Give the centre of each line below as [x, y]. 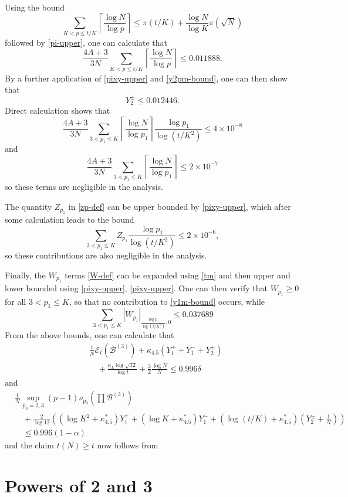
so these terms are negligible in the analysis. [84, 187]
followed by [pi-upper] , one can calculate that [86, 42]
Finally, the [25, 275]
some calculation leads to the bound [70, 219]
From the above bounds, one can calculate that [89, 335]
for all [16, 301]
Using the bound [35, 7]
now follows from [128, 445]
